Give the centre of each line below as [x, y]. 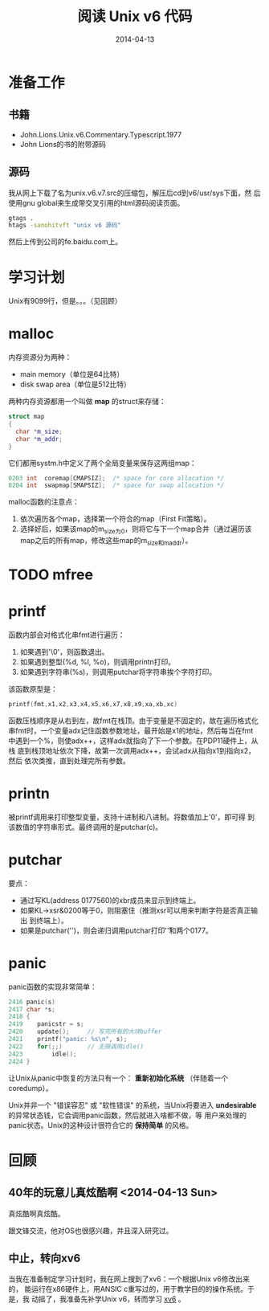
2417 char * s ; [32, 1009]
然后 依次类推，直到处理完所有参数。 [69, 761]
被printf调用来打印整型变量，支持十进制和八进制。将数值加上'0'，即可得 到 [132, 817]
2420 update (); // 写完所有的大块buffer [85, 1032]
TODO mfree [51, 575]
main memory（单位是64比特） [72, 374]
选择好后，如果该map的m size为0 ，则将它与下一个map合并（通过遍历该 [136, 530]
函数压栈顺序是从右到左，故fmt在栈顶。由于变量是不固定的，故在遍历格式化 [134, 721]
